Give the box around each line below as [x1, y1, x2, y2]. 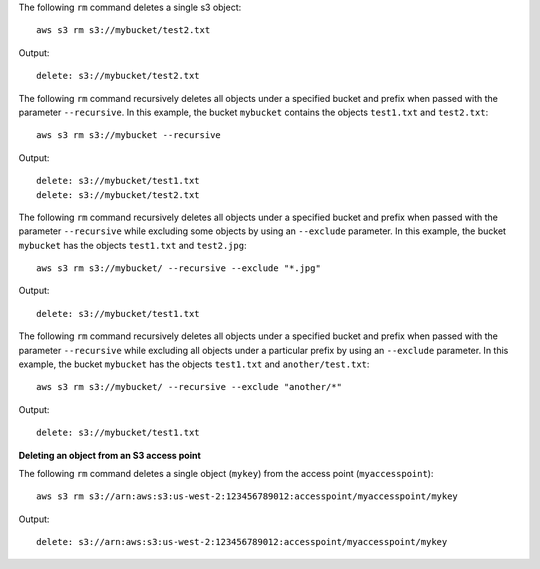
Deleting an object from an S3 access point [18, 449, 202, 461]
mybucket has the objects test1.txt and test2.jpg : [18, 239, 247, 251]
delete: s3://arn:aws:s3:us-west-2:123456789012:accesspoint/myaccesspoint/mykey [36, 536, 448, 548]
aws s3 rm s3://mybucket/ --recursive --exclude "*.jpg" [36, 263, 322, 274]
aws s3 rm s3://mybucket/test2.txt [36, 25, 211, 36]
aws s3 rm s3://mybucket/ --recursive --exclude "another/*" [36, 381, 342, 393]
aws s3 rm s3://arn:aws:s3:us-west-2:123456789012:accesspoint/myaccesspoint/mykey [36, 491, 459, 502]
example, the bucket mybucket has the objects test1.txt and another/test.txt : [18, 358, 370, 370]
